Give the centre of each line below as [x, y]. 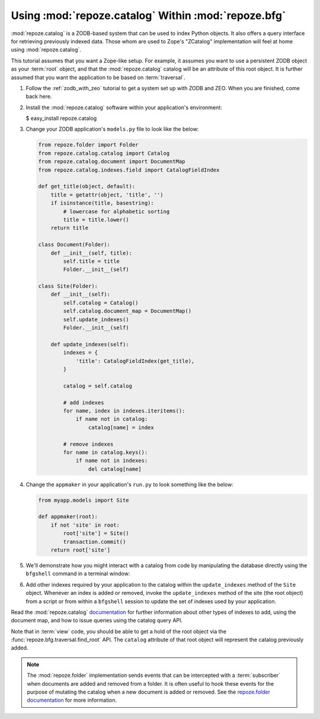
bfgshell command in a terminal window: [78, 574]
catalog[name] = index [121, 427]
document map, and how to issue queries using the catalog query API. [97, 620]
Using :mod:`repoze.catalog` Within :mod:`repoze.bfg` [148, 15]
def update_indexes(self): [90, 344]
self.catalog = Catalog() [101, 303]
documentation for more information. [72, 700]
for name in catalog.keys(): [105, 452]
